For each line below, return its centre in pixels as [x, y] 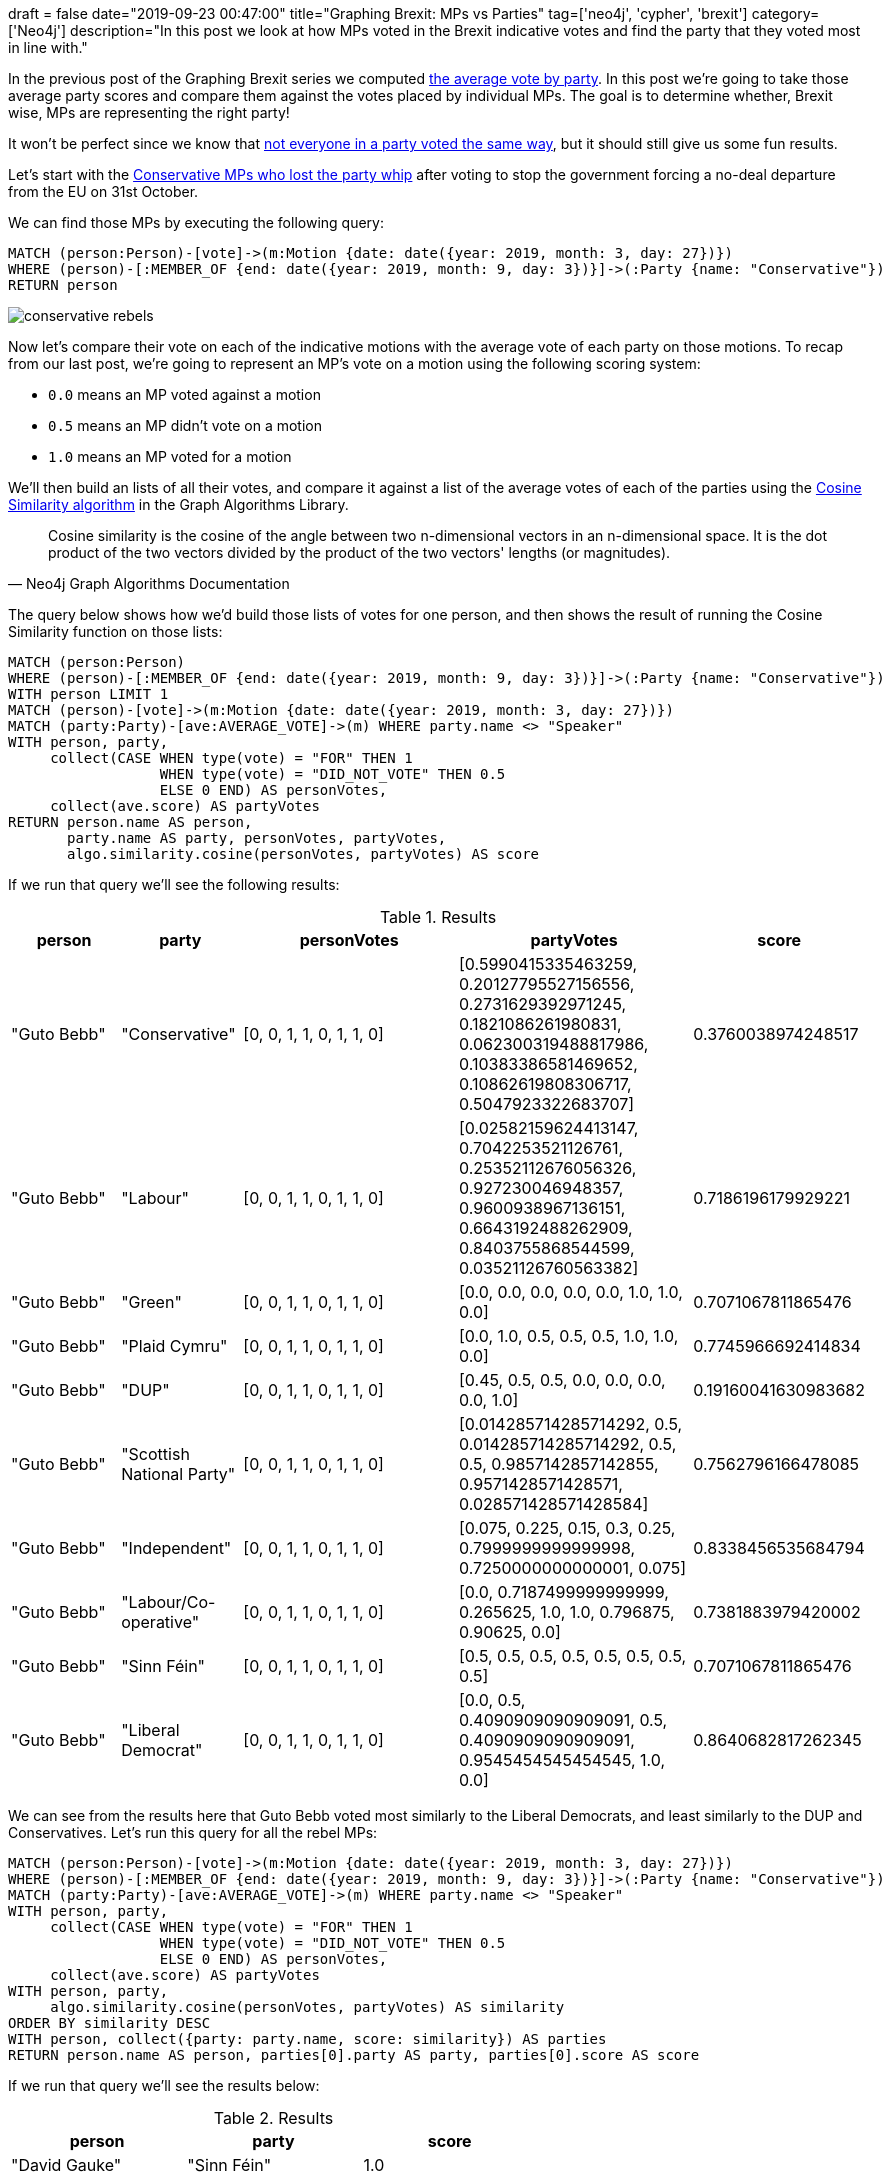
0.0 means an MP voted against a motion [184, 394]
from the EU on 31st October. [103, 191]
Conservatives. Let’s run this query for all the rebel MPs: [193, 1832]
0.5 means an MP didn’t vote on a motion [185, 425]
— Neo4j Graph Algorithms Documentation [149, 583]
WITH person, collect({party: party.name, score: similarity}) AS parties [307, 2039]
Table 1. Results [438, 917]
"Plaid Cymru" [174, 1346]
